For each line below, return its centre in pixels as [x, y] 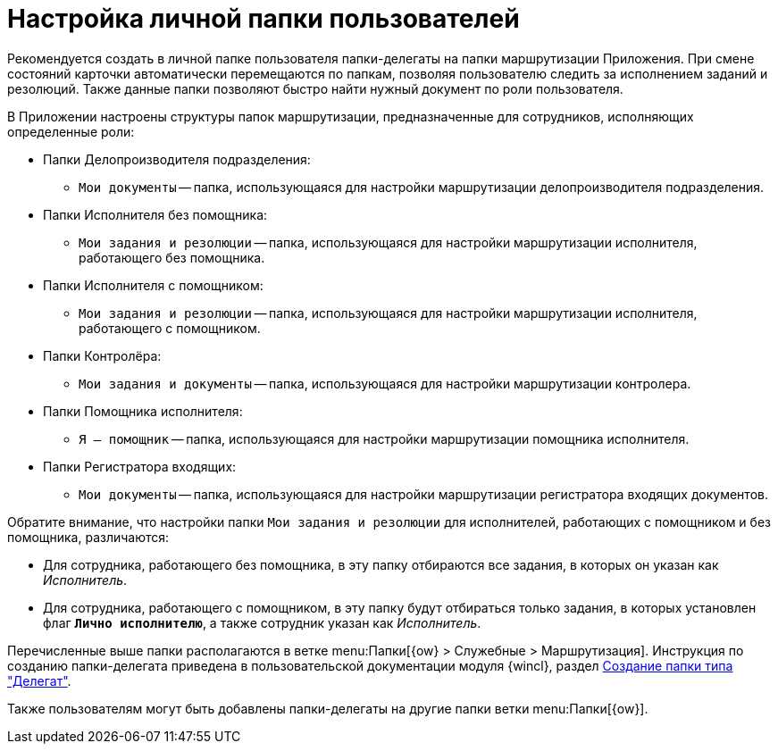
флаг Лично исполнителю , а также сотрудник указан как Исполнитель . [262, 622]
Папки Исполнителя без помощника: [155, 214]
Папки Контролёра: [102, 355]
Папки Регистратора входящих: [140, 466]
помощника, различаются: [88, 537]
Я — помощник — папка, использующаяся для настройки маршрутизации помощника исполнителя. [384, 438]
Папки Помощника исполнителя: [143, 411]
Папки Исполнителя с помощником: [153, 285]
